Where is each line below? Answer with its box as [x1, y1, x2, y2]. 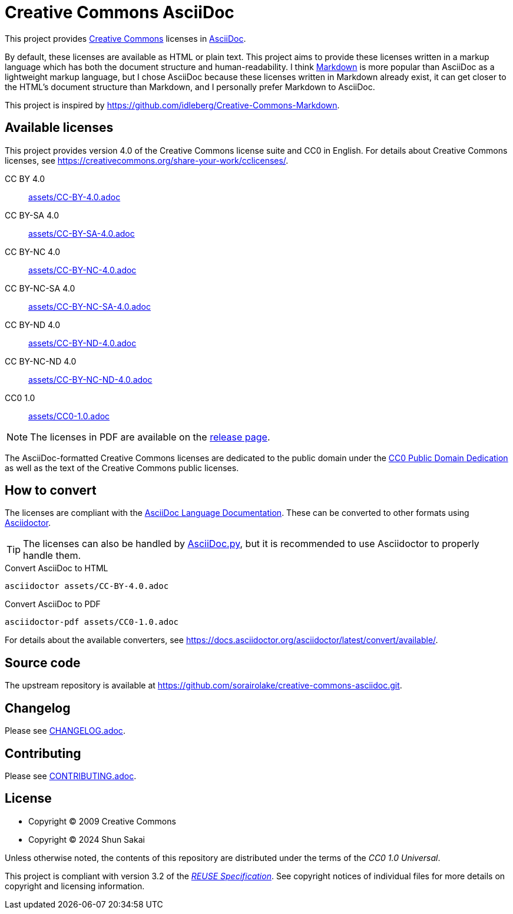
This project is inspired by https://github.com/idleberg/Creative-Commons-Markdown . [5, 100, 340, 110]
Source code [5, 655, 81, 670]
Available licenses [5, 120, 114, 135]
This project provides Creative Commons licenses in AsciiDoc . [5, 33, 246, 44]
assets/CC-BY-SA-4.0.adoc [28, 228, 135, 239]
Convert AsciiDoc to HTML [5, 563, 108, 574]
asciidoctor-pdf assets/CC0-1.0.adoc [5, 617, 179, 627]
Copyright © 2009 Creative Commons [28, 816, 176, 826]
